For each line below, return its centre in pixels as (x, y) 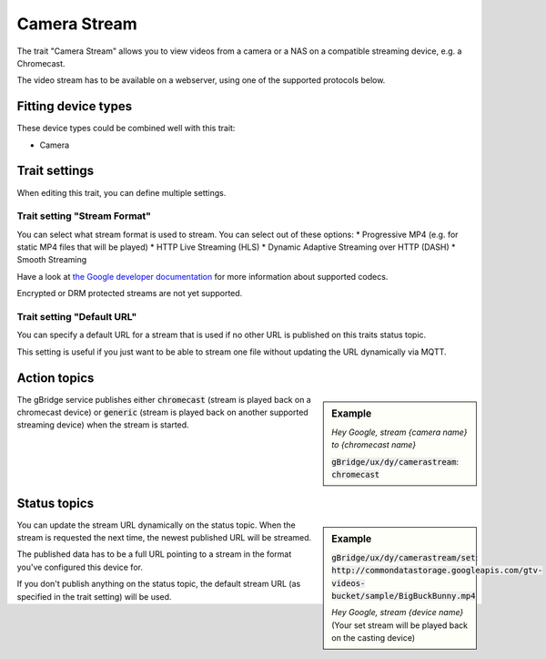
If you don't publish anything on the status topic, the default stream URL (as (159, 584)
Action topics (56, 378)
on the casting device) (374, 638)
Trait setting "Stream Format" (84, 216)
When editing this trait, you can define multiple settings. (121, 192)
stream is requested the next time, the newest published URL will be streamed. (164, 537)
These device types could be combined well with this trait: (126, 129)
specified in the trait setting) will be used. (94, 596)
